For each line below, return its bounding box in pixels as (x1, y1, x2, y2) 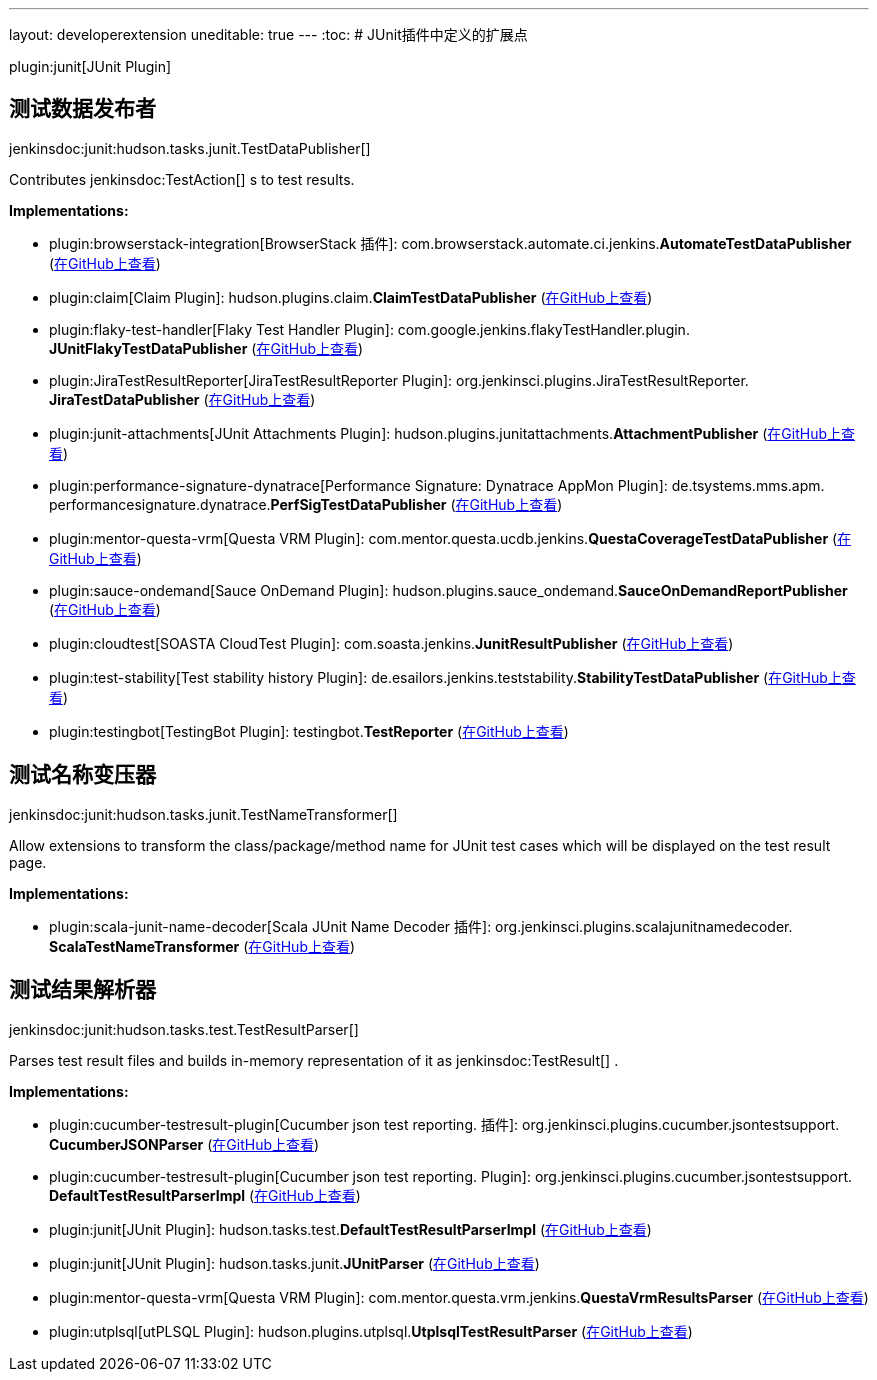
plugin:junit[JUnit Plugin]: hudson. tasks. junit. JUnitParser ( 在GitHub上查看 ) (49, 1254, 540, 1272)
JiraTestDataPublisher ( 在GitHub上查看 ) (49, 390, 316, 408)
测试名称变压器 (9, 762, 156, 788)
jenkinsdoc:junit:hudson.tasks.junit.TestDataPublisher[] (9, 139, 371, 157)
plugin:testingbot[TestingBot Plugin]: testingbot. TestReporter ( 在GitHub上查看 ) (49, 722, 569, 740)
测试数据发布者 (9, 96, 156, 122)
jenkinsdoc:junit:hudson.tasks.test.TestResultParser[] (9, 1020, 359, 1038)
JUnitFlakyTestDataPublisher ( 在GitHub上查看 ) (49, 339, 364, 357)
